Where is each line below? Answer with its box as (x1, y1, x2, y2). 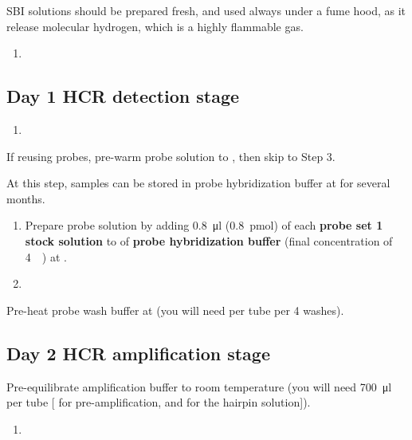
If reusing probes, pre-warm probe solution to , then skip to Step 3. (6, 147, 335, 164)
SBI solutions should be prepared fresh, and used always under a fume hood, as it (6, 2, 406, 18)
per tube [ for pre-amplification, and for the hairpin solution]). (6, 394, 311, 411)
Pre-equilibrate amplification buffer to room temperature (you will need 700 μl (6, 378, 392, 395)
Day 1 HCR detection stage (6, 84, 240, 108)
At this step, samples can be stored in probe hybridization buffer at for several (6, 175, 390, 191)
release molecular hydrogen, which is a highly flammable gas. (6, 18, 304, 34)
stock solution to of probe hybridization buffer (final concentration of (25, 232, 393, 249)
